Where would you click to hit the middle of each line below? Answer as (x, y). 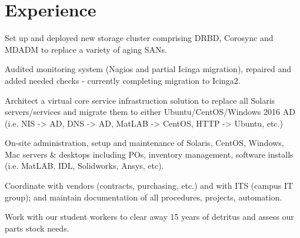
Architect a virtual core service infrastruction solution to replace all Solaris (140, 100)
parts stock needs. (37, 228)
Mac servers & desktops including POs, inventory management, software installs (149, 154)
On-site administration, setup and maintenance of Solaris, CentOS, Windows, (144, 143)
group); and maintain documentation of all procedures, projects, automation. (144, 197)
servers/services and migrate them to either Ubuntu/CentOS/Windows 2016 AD (150, 112)
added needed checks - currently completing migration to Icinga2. (123, 80)
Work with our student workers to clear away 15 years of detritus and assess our (149, 217)
